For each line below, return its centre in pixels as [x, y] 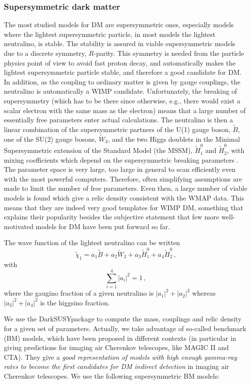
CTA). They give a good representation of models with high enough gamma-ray [121, 357]
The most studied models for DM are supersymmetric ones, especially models [119, 25]
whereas [204, 293]
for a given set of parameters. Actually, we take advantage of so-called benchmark [125, 328]
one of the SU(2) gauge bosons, [50, 139]
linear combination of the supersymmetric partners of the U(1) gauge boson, [117, 129]
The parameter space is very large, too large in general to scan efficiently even [120, 169]
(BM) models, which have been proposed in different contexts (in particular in [120, 338]
